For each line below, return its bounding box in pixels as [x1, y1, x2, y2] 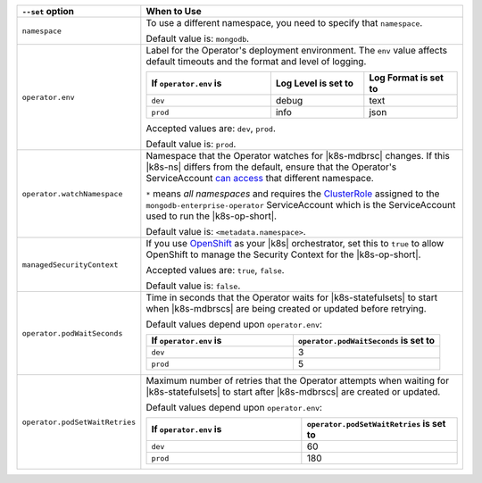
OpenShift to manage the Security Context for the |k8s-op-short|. [145, 248, 421, 261]
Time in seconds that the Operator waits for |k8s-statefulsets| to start [145, 291, 438, 304]
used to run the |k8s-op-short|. [145, 210, 277, 222]
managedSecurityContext [21, 260, 119, 270]
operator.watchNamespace [21, 188, 123, 198]
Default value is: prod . [145, 138, 237, 150]
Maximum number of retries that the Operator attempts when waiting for [145, 375, 450, 387]
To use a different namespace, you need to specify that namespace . [145, 17, 423, 29]
